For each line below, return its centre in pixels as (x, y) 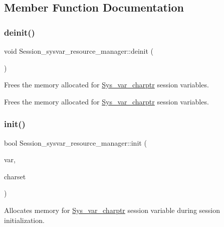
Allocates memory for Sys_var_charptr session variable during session (112, 210)
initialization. (24, 220)
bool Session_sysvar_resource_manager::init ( (75, 142)
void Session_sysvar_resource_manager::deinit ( (79, 51)
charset (15, 176)
